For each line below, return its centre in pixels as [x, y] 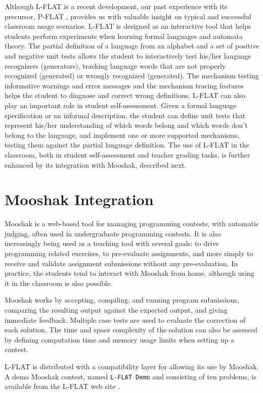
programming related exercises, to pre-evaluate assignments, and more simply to [129, 253]
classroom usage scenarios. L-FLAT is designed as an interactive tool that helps [128, 26]
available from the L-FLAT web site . [62, 386]
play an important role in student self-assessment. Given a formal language [121, 105]
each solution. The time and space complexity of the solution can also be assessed [131, 330]
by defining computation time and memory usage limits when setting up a [120, 339]
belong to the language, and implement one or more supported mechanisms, [122, 135]
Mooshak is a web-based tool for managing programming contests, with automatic [132, 224]
